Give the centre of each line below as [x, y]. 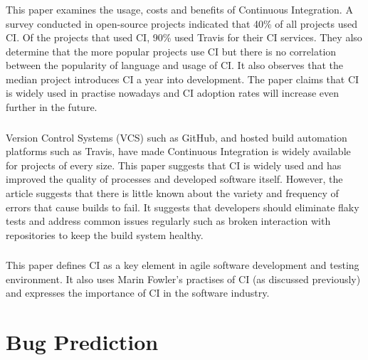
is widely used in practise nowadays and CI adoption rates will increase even [172, 93]
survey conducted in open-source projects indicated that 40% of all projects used [182, 23]
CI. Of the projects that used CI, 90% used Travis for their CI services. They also [184, 37]
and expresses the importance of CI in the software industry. [138, 293]
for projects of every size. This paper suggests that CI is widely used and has [174, 165]
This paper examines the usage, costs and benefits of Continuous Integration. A [179, 9]
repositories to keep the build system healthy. [105, 234]
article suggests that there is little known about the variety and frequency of [172, 192]
